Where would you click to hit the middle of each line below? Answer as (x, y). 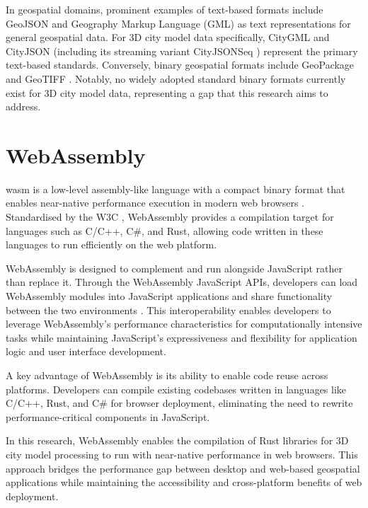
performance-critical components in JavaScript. (108, 416)
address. (23, 106)
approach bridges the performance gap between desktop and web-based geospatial (183, 468)
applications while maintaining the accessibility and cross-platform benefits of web (184, 482)
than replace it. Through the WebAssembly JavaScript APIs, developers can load (182, 282)
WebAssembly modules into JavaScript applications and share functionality (169, 296)
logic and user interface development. (86, 351)
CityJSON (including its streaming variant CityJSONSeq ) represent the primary (182, 51)
